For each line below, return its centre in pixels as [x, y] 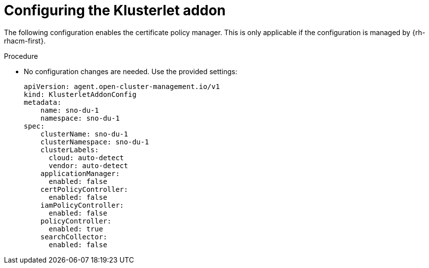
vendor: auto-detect [88, 165]
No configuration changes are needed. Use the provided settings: [131, 71]
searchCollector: [74, 237]
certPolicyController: [84, 189]
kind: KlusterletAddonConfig [80, 94]
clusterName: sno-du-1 [84, 134]
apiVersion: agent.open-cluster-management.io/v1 [122, 86]
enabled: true [76, 229]
